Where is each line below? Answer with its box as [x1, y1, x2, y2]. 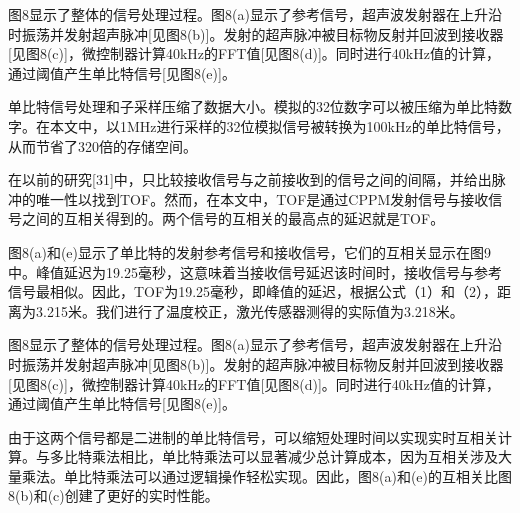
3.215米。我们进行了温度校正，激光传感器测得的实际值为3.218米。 [35, 300, 464, 321]
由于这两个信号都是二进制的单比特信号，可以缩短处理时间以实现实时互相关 [8, 426, 498, 447]
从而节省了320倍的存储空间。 [8, 135, 197, 156]
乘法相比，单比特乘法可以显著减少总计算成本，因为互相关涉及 [91, 446, 498, 467]
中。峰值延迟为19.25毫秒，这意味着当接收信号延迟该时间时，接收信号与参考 [8, 261, 502, 282]
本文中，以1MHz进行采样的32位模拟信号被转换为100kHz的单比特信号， [49, 115, 510, 136]
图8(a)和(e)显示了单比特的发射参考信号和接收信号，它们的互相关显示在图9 [8, 241, 491, 262]
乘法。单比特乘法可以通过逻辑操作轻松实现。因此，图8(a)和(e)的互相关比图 [21, 465, 512, 486]
